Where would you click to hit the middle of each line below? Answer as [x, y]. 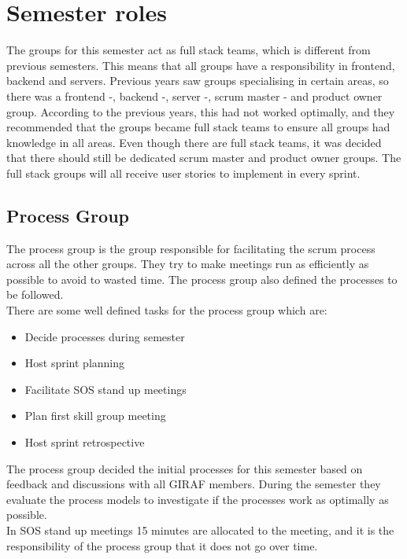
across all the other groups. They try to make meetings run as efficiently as [188, 264]
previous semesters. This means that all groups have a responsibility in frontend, [201, 65]
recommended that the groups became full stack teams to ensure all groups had [198, 127]
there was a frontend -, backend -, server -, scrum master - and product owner [194, 96]
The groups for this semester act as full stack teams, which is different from [189, 50]
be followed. [35, 294]
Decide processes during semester [105, 336]
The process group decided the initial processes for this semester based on [185, 468]
